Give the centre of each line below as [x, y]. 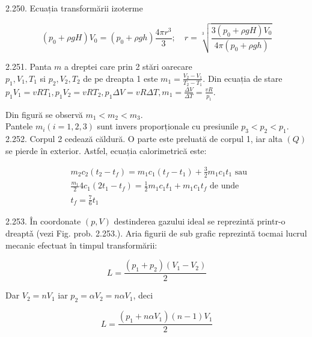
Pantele [19, 126]
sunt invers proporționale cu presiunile [168, 126]
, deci [143, 295]
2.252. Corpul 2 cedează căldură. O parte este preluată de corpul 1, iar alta [144, 139]
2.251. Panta [29, 66]
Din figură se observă [44, 114]
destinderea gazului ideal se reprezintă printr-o [200, 221]
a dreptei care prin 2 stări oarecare [128, 66]
